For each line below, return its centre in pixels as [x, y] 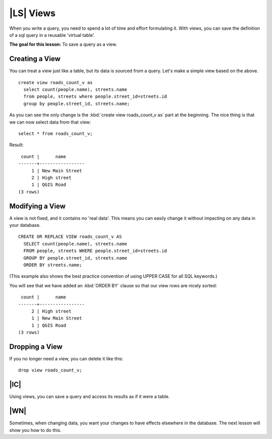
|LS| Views [32, 13]
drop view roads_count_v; [50, 370]
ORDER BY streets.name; [53, 265]
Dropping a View [36, 347]
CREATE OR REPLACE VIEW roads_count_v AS [70, 237]
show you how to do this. [35, 430]
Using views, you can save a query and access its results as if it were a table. [89, 397]
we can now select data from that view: [50, 122]
